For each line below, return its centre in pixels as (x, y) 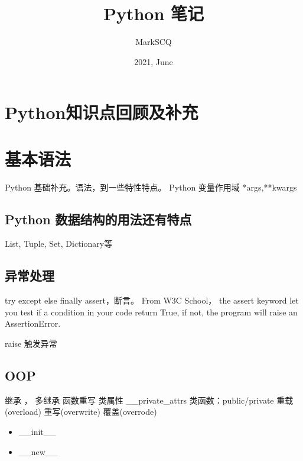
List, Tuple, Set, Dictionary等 (59, 244)
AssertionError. (33, 323)
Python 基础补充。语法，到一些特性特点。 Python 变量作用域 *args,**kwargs (151, 187)
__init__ (37, 431)
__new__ (38, 451)
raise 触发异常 (31, 343)
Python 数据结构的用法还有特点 (98, 219)
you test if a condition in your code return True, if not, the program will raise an (151, 312)
